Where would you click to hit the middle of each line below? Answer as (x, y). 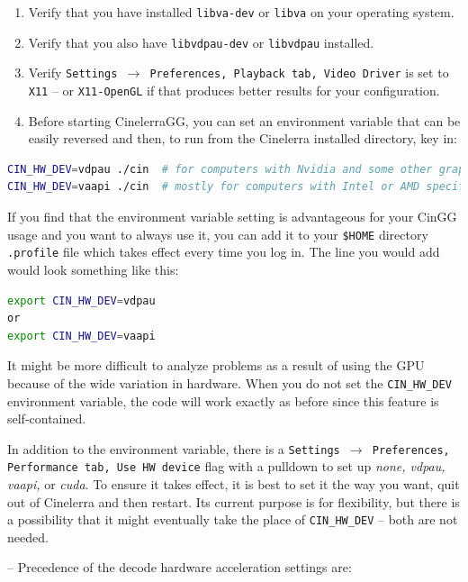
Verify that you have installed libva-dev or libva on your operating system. (241, 12)
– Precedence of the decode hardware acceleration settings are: (180, 567)
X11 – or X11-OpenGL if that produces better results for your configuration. (234, 90)
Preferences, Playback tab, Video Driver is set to (299, 73)
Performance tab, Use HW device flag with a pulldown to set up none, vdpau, (226, 466)
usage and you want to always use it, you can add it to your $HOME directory (218, 234)
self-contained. (47, 418)
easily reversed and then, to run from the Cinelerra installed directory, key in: (243, 138)
